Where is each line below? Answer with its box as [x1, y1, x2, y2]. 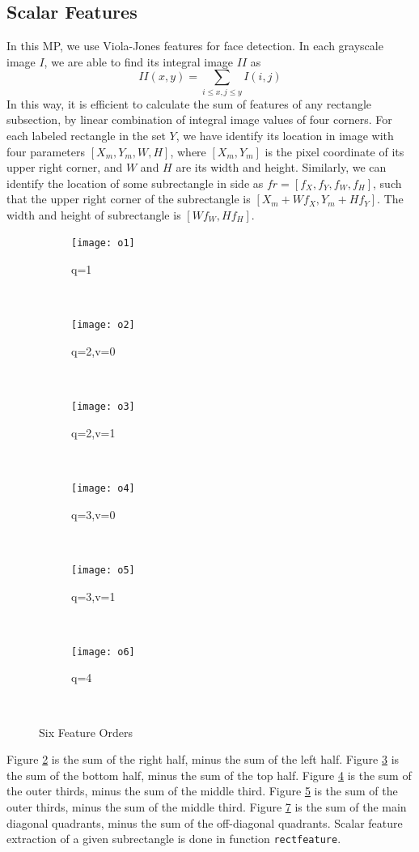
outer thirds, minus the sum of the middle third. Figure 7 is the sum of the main [6, 798, 407, 815]
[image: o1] [71, 237, 135, 249]
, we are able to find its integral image [44, 53, 234, 70]
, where [170, 143, 206, 160]
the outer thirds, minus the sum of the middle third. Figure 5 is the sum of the [6, 782, 398, 799]
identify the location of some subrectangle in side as [6, 174, 264, 191]
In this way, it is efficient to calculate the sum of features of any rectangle [6, 95, 372, 112]
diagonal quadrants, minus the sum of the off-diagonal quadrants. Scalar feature [6, 814, 403, 831]
